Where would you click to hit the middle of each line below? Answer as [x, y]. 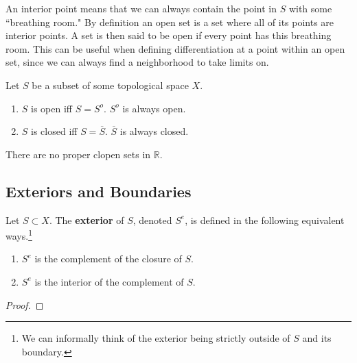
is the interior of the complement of [109, 281]
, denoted [152, 220]
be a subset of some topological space [110, 85]
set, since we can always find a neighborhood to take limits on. [137, 62]
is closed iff [54, 131]
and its [317, 338]
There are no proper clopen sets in [78, 154]
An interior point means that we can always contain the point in [141, 8]
